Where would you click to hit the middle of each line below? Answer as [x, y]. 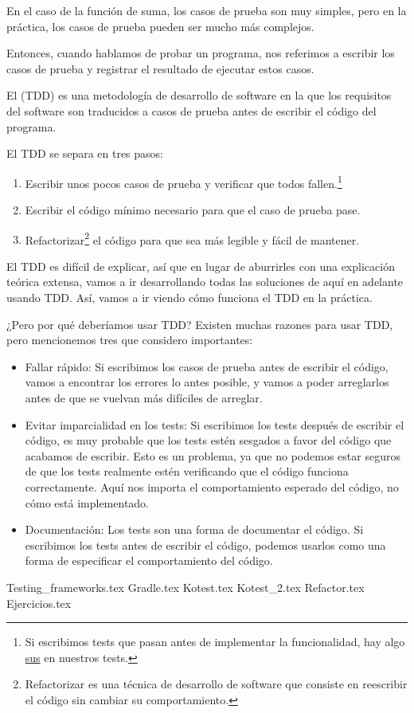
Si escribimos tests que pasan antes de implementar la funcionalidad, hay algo [215, 642]
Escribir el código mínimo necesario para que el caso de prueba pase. [193, 210]
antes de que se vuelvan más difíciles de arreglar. [144, 398]
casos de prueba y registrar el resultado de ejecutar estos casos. [160, 68]
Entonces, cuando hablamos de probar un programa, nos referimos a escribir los [201, 53]
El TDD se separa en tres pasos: [85, 153]
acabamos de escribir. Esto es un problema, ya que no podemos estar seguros [213, 455]
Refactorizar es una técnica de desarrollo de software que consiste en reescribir [216, 684]
